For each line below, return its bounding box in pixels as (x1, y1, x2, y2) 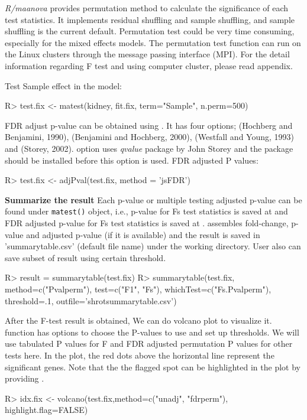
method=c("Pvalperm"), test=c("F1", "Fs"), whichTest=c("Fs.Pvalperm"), (5, 282, 272, 295)
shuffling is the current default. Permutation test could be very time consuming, (5, 25, 295, 37)
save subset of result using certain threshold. (5, 251, 166, 263)
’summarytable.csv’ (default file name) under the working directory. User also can (5, 240, 301, 252)
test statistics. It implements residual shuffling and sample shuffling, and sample (5, 13, 295, 25)
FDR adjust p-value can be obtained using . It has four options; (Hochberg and (5, 119, 293, 131)
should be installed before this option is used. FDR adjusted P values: (5, 154, 258, 166)
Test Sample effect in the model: (5, 79, 122, 92)
